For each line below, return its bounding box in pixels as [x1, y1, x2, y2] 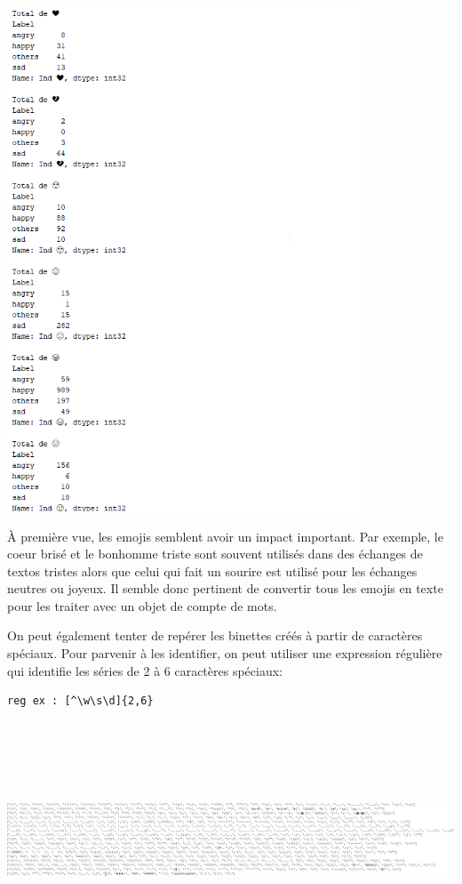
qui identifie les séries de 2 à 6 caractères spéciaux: [7, 661, 283, 679]
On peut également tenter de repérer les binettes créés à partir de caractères [7, 626, 423, 645]
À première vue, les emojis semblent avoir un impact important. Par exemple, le [7, 526, 443, 545]
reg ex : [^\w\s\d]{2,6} [7, 695, 154, 708]
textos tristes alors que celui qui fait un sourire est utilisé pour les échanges [7, 561, 418, 580]
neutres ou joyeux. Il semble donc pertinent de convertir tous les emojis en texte [7, 579, 443, 598]
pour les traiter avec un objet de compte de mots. [7, 596, 277, 615]
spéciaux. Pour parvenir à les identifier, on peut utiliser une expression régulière [7, 644, 442, 663]
